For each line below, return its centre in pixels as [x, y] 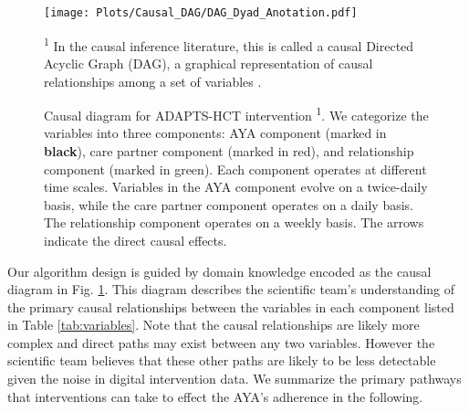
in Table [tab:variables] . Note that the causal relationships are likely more [214, 325]
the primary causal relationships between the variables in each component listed [231, 306]
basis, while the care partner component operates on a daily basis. [229, 204]
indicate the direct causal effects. [135, 240]
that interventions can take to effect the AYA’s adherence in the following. [215, 396]
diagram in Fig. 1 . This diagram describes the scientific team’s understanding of [231, 289]
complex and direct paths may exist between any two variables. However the [221, 342]
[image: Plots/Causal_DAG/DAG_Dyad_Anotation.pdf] [201, 13]
